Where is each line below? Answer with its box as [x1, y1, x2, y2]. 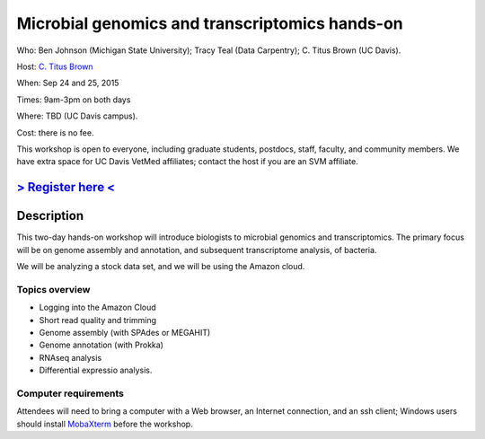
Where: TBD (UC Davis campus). [16, 110, 138, 121]
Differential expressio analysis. [39, 364, 153, 376]
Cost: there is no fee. [16, 127, 94, 138]
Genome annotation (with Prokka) [39, 339, 163, 350]
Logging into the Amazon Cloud [39, 302, 156, 313]
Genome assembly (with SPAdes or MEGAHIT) [39, 327, 211, 338]
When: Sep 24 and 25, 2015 [16, 77, 119, 89]
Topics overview [16, 283, 91, 295]
